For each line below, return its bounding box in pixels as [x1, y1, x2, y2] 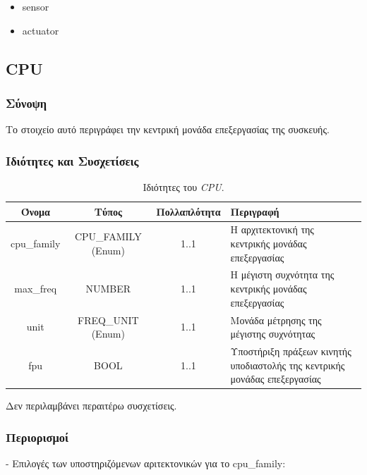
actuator [22, 23, 59, 37]
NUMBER [85, 281, 131, 296]
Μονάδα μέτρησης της [230, 312, 322, 327]
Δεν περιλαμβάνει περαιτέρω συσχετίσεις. [6, 398, 177, 413]
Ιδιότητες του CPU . [143, 180, 224, 194]
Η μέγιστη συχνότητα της [230, 267, 335, 282]
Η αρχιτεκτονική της [230, 222, 314, 237]
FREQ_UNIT [78, 312, 139, 327]
